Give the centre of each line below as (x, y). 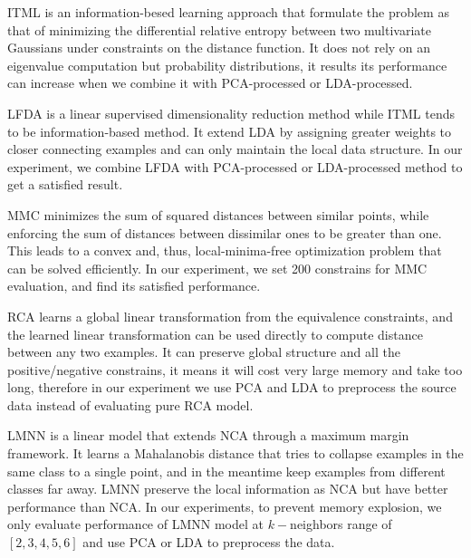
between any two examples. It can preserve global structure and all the (204, 352)
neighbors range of (341, 524)
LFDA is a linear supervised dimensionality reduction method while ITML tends (231, 113)
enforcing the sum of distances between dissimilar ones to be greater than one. (225, 232)
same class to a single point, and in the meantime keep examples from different (226, 471)
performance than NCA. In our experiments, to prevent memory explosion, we (225, 506)
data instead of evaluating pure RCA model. (130, 404)
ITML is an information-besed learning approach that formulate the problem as (228, 12)
